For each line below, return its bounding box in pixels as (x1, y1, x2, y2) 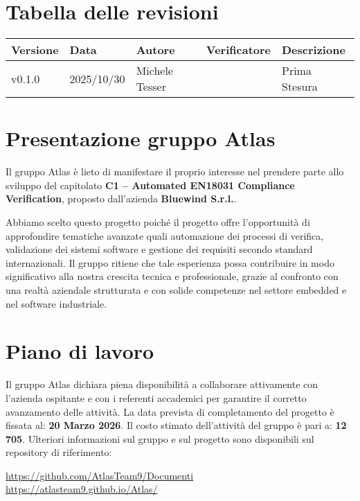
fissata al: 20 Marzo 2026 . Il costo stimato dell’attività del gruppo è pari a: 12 (6, 418, 347, 432)
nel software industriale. (6, 296, 107, 310)
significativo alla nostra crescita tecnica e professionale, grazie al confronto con (6, 269, 339, 283)
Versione (11, 42, 59, 58)
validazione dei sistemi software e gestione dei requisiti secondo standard (6, 242, 313, 256)
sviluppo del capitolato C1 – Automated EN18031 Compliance (6, 177, 295, 192)
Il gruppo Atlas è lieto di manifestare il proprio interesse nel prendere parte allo (6, 164, 344, 179)
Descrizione (282, 42, 345, 58)
